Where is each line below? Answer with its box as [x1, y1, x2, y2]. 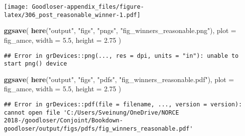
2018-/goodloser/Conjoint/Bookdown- [4, 117, 123, 124]
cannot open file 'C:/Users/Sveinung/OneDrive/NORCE [4, 109, 179, 116]
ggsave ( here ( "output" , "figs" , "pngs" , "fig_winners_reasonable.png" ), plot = [4, 25, 237, 35]
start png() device [4, 60, 67, 68]
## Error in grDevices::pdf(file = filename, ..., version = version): [4, 101, 242, 108]
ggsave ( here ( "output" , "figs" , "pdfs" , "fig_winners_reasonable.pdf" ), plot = [4, 74, 234, 84]
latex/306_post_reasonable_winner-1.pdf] [4, 11, 141, 18]
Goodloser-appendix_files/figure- [32, 3, 144, 10]
